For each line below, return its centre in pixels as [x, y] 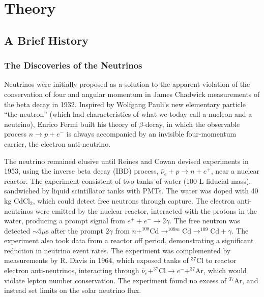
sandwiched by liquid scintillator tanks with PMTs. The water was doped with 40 [131, 191]
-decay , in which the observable [192, 124]
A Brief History [46, 40]
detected [17, 230]
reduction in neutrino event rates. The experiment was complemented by [118, 250]
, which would [225, 270]
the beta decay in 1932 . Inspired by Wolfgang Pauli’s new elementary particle [125, 104]
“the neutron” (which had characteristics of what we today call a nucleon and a [128, 114]
